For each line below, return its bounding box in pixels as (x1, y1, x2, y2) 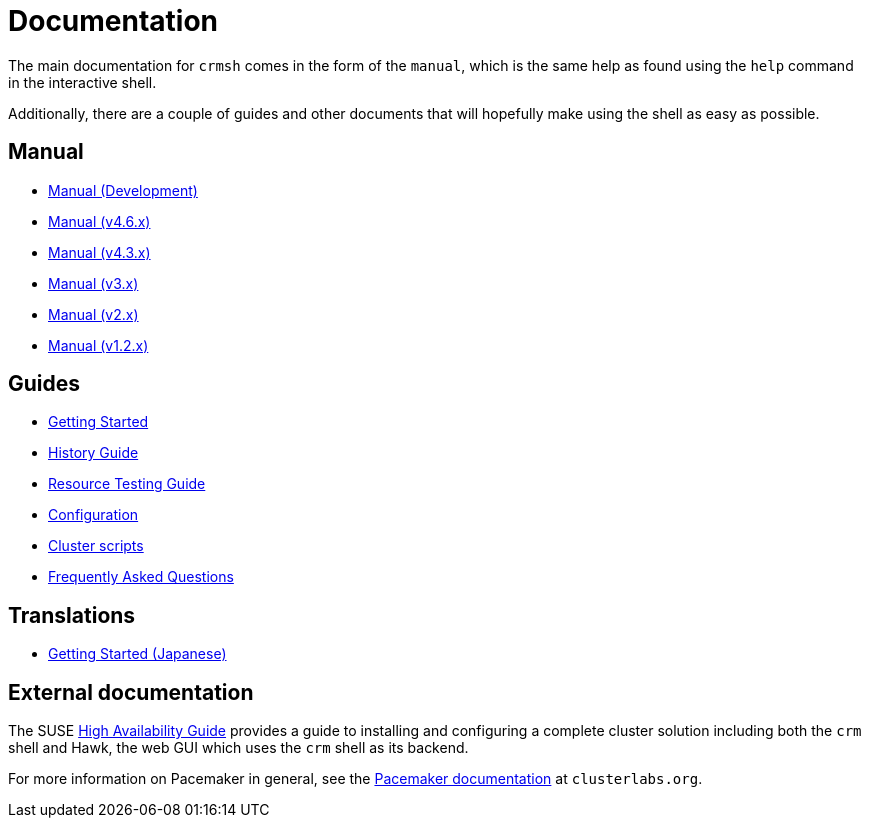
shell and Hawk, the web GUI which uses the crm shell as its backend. (8, 739, 469, 757)
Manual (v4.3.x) (48, 243, 151, 261)
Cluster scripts (48, 537, 144, 555)
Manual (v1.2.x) (48, 336, 149, 354)
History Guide (48, 444, 139, 462)
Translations (8, 602, 136, 628)
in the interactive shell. (8, 73, 157, 91)
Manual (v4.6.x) (48, 212, 151, 230)
